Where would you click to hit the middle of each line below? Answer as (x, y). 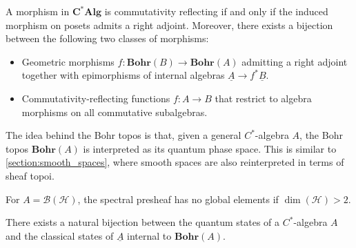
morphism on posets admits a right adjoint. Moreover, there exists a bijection (169, 25)
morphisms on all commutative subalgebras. (115, 112)
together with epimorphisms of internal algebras (123, 75)
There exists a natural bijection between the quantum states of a (143, 222)
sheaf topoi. (30, 175)
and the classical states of (60, 235)
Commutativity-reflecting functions (96, 98)
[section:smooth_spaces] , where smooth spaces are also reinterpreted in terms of (175, 162)
